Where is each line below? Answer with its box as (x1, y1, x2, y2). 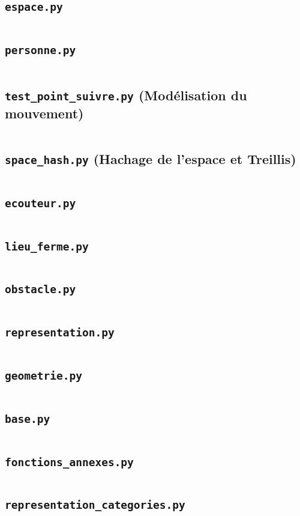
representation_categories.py (5, 499, 185, 512)
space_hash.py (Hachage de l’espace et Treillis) (5, 150, 296, 168)
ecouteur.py (5, 196, 76, 210)
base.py (5, 412, 50, 425)
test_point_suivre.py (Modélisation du (5, 85, 247, 104)
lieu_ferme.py (5, 240, 89, 253)
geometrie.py (5, 369, 82, 383)
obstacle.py (5, 283, 76, 296)
